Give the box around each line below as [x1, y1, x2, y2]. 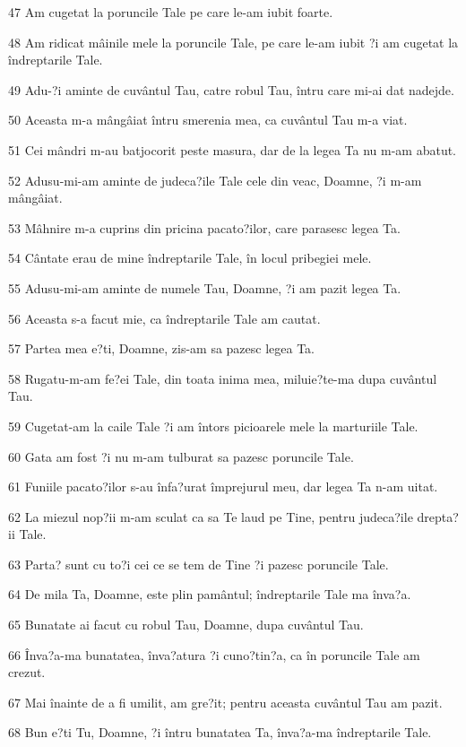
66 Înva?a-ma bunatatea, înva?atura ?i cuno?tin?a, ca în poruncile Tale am [8, 645, 420, 664]
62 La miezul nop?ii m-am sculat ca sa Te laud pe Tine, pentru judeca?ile [8, 507, 413, 526]
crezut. [8, 663, 46, 682]
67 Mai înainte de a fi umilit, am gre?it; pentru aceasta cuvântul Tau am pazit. [8, 692, 443, 711]
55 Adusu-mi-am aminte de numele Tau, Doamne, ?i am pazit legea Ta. [8, 278, 401, 297]
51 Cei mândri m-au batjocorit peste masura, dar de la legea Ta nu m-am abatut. [8, 140, 457, 159]
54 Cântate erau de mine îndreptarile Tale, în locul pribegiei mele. [8, 248, 372, 267]
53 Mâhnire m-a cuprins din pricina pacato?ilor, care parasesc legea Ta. [8, 218, 401, 237]
